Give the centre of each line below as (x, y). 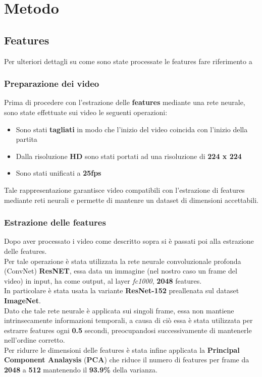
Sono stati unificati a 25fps (59, 173)
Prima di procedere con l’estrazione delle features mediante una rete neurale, (125, 102)
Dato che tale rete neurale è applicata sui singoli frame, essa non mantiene (119, 310)
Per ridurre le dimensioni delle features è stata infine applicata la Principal (122, 349)
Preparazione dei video (52, 84)
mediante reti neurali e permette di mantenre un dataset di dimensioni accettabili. (131, 200)
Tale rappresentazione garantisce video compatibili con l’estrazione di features (124, 190)
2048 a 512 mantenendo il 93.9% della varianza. (81, 370)
